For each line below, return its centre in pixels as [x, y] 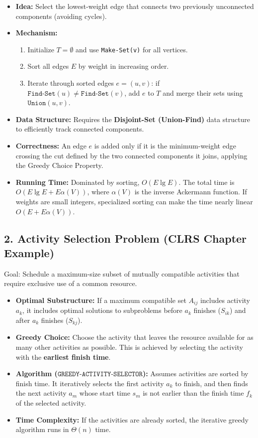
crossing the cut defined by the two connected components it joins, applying [131, 155]
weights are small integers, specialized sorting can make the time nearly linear [134, 201]
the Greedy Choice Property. [59, 165]
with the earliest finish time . [63, 357]
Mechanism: [37, 33]
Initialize [41, 49]
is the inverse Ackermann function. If [191, 192]
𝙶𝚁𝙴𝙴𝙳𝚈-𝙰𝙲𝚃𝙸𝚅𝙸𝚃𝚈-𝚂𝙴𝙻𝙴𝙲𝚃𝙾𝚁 [100, 374]
